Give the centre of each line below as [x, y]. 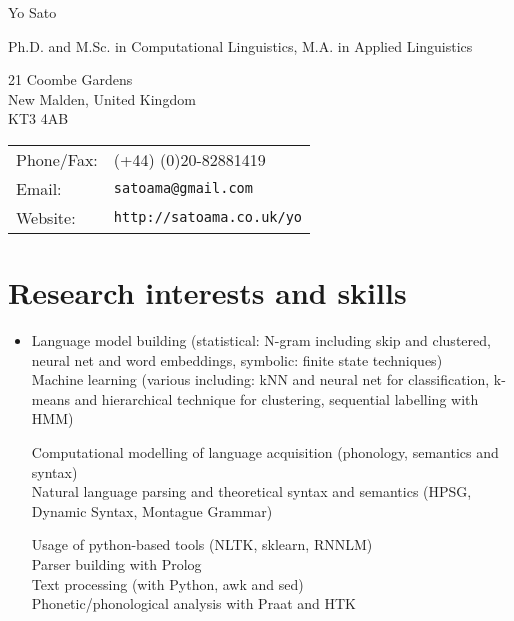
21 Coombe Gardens [70, 79]
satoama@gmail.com [183, 188]
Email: [39, 188]
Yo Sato [32, 12]
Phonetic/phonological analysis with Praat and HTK [193, 603]
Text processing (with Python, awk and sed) [167, 583]
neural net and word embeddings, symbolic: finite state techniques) [237, 359]
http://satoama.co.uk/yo [208, 217]
